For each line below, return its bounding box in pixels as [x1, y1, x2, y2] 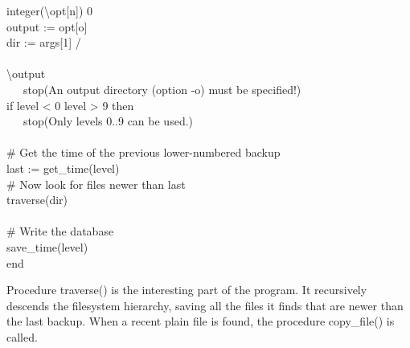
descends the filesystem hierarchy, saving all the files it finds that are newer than [6, 297, 404, 313]
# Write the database [6, 223, 114, 240]
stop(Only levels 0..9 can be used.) [23, 113, 194, 129]
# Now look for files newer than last [6, 175, 186, 192]
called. [6, 328, 38, 345]
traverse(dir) [6, 191, 68, 208]
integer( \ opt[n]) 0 [6, 2, 93, 18]
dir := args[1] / [6, 34, 81, 51]
